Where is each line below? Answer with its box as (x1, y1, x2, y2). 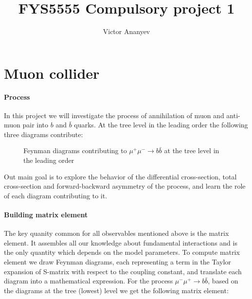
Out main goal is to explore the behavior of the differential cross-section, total (4, 171, 237, 181)
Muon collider (4, 63, 100, 83)
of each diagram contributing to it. (4, 190, 108, 200)
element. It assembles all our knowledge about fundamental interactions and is (4, 237, 237, 247)
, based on (208, 276, 238, 286)
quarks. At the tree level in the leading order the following (74, 120, 248, 130)
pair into (22, 120, 49, 130)
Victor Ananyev (103, 26, 150, 36)
